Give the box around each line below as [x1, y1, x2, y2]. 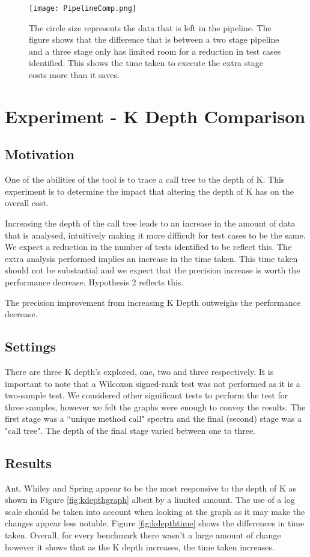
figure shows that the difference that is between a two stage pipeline [29, 33, 279, 46]
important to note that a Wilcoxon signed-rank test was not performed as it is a [5, 377, 300, 389]
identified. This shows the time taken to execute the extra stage [29, 56, 263, 69]
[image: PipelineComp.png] [29, 4, 136, 13]
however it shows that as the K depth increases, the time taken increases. [5, 540, 275, 553]
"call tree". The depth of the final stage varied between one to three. [5, 424, 256, 436]
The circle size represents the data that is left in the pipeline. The [29, 21, 272, 34]
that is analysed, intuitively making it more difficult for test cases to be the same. [5, 228, 306, 241]
